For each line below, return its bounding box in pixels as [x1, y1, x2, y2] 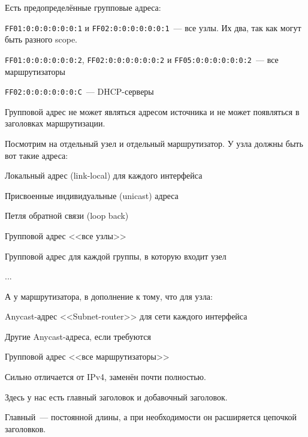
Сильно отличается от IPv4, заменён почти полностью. [5, 370, 206, 383]
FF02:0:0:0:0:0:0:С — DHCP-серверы [5, 85, 154, 98]
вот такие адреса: [5, 149, 68, 161]
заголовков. [5, 422, 46, 435]
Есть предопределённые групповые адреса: [5, 1, 161, 13]
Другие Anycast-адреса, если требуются [5, 330, 151, 342]
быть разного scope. [5, 33, 78, 46]
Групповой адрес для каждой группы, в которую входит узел [5, 249, 227, 262]
